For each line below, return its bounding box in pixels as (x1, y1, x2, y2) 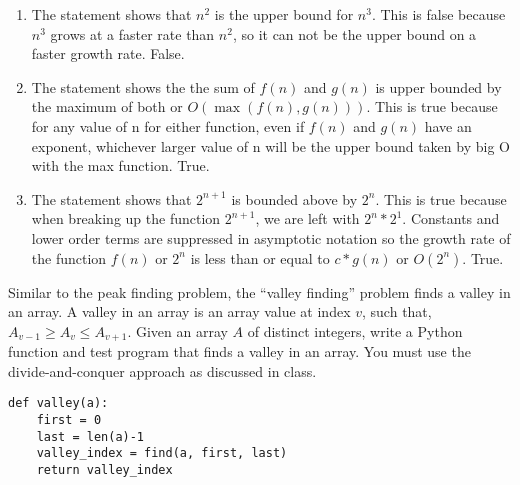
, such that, (362, 301, 432, 322)
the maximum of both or (31, 96, 183, 117)
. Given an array (127, 320, 228, 341)
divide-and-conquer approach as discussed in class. (8, 360, 317, 381)
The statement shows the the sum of (31, 76, 255, 97)
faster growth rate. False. (31, 43, 185, 64)
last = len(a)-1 (36, 429, 145, 444)
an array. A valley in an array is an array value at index (8, 301, 351, 322)
